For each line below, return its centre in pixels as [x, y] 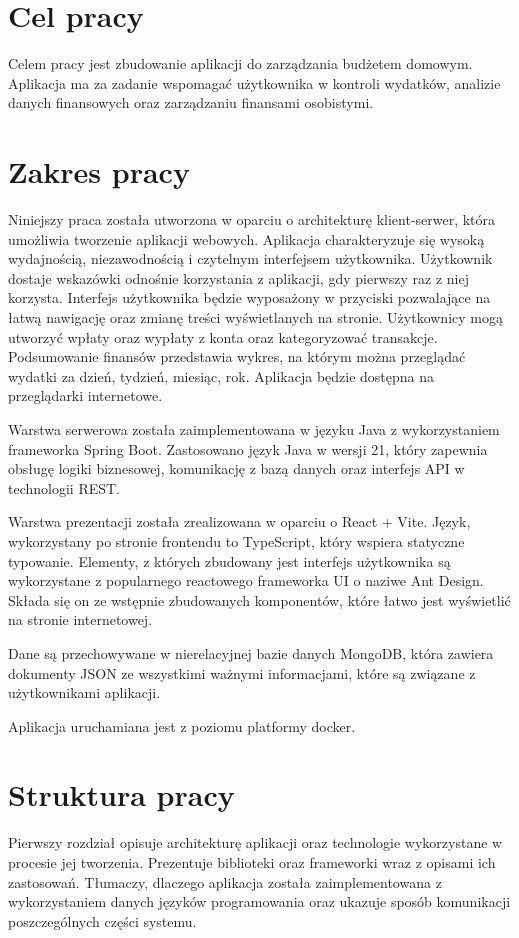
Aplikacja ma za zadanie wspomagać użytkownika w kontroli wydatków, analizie [254, 82]
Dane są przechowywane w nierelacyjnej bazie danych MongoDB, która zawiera [251, 652]
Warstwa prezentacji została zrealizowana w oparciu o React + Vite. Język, [239, 521]
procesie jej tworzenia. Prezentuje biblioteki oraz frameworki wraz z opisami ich [252, 862]
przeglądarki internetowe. [85, 395]
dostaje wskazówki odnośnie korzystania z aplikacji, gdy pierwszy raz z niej [238, 277]
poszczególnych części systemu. [102, 920]
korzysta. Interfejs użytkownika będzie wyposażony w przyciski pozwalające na [249, 297]
